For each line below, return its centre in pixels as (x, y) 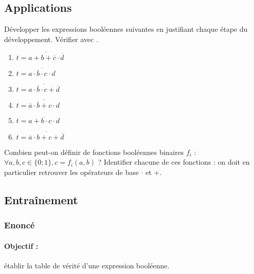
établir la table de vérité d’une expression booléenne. (87, 265)
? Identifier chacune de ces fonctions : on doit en (174, 162)
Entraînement (41, 199)
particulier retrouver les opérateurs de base (72, 172)
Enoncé (19, 225)
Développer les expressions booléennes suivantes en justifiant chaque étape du (126, 29)
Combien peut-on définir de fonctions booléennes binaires (94, 152)
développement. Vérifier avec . (51, 39)
